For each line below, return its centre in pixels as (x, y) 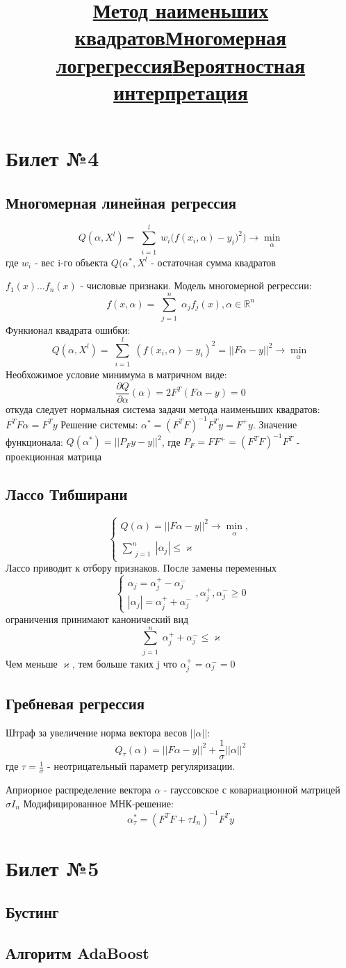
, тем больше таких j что (124, 663)
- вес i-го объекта (71, 262)
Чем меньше (32, 663)
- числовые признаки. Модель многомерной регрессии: (196, 285)
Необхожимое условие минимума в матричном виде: (116, 374)
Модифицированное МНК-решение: (98, 803)
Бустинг (32, 912)
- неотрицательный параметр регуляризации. (141, 766)
